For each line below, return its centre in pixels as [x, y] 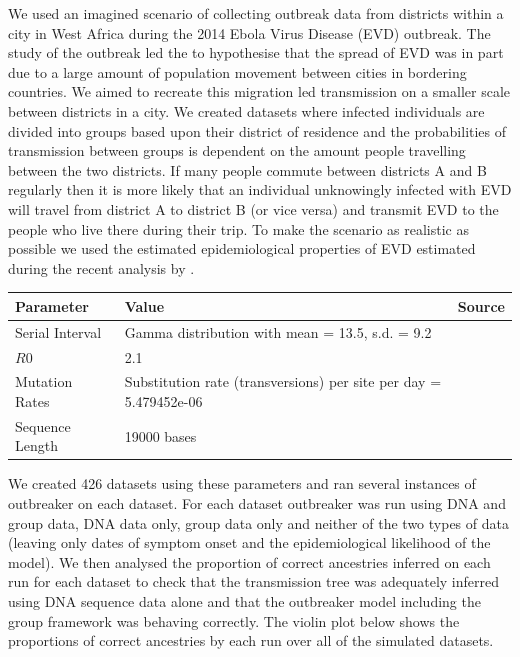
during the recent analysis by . [101, 267]
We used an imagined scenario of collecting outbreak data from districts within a [256, 13]
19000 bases [160, 435]
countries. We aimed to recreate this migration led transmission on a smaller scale [259, 91]
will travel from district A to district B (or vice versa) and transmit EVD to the [253, 208]
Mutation [44, 381]
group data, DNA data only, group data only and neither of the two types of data [258, 522]
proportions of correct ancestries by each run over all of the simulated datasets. [251, 640]
